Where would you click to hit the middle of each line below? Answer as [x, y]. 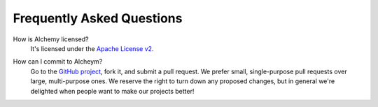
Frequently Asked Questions [98, 18]
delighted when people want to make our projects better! [112, 91]
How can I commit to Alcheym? [58, 62]
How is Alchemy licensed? [51, 39]
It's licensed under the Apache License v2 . [92, 48]
